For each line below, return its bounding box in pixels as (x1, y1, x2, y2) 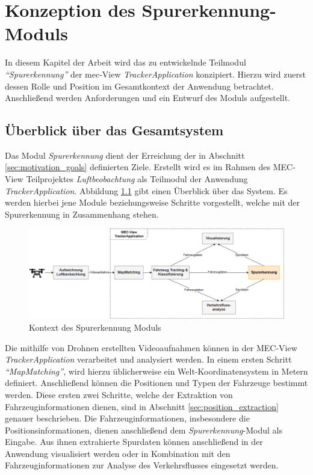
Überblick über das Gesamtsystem (5, 121, 224, 139)
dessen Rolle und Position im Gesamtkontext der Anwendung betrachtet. (5, 79, 274, 92)
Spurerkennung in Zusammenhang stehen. (5, 207, 159, 220)
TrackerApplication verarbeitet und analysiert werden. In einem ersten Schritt (5, 353, 292, 366)
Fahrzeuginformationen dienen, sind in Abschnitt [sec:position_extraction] (5, 400, 279, 412)
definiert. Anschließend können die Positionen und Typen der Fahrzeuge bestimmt (5, 376, 308, 389)
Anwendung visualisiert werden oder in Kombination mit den (5, 447, 231, 459)
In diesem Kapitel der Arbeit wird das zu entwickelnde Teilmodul (5, 56, 246, 69)
